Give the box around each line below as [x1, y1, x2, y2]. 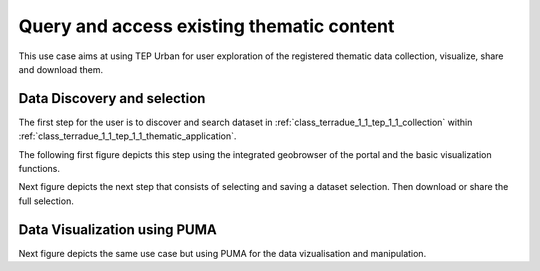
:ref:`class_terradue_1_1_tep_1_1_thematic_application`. [18, 130, 237, 142]
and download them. [18, 63, 104, 75]
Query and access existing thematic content [18, 15, 395, 37]
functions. [18, 163, 60, 175]
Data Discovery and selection [18, 90, 206, 107]
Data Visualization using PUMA [18, 221, 217, 238]
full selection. [18, 195, 74, 207]
